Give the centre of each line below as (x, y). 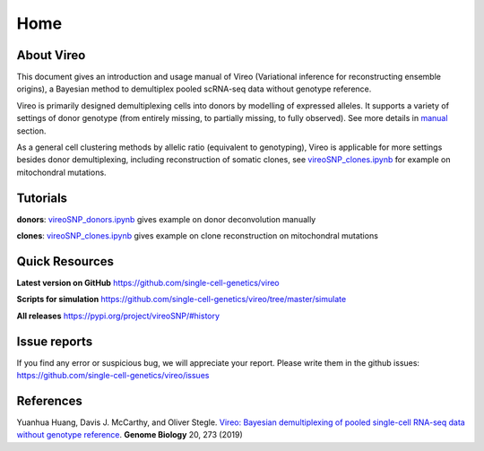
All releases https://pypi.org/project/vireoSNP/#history (118, 316)
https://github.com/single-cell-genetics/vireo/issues (113, 376)
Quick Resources (65, 261)
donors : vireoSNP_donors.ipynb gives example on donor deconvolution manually (166, 219)
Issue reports (55, 341)
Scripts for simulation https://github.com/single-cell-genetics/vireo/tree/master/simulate (181, 299)
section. (31, 131)
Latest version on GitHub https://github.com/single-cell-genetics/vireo (148, 283)
